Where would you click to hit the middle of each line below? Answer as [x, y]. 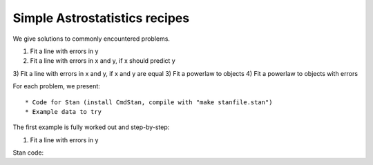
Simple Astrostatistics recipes [101, 18]
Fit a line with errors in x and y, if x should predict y [103, 61]
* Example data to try [64, 111]
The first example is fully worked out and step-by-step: [91, 127]
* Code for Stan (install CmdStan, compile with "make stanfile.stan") [149, 102]
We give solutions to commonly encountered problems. [92, 39]
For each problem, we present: [56, 86]
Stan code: [28, 153]
